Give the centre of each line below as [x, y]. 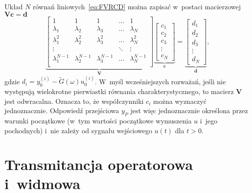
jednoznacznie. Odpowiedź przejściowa [62, 110]
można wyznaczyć [180, 101]
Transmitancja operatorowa [99, 164]
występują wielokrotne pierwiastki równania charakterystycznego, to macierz [119, 91]
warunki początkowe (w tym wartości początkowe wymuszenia [98, 121]
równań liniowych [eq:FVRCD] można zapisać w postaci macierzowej [137, 6]
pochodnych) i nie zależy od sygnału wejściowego [78, 130]
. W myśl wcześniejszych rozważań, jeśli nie [160, 81]
